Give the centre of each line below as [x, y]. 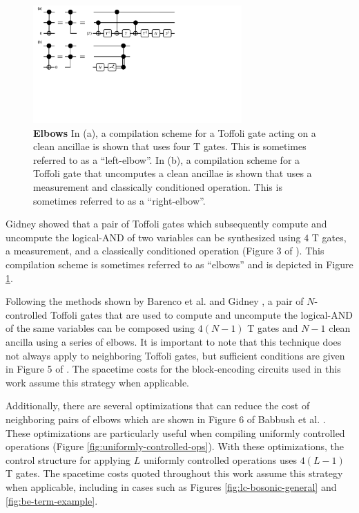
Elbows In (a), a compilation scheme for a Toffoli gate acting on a [175, 132]
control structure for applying [68, 459]
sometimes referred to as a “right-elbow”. [119, 200]
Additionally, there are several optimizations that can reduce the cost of [158, 405]
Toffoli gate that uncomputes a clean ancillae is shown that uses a [173, 173]
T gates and [273, 328]
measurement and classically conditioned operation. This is [158, 187]
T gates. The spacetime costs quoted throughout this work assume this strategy [174, 473]
